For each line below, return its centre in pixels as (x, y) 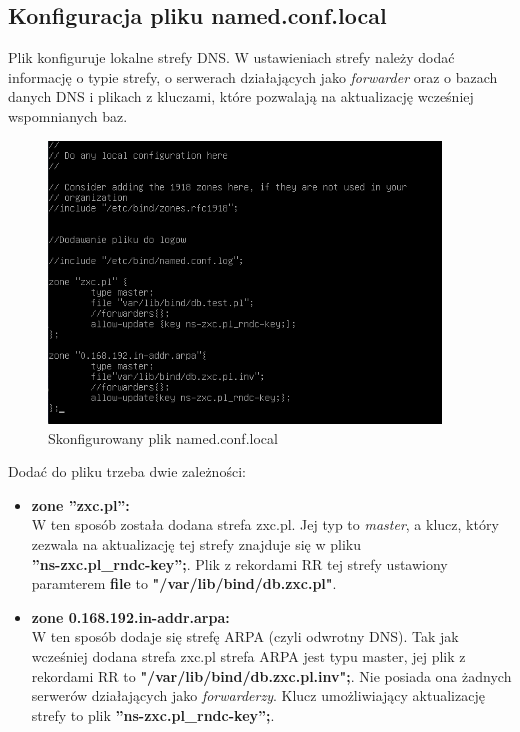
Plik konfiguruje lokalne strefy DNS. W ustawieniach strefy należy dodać (231, 57)
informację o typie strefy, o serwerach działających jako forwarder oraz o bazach (253, 76)
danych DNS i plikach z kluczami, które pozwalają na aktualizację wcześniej (241, 96)
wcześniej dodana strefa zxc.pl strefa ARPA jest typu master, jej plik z (248, 656)
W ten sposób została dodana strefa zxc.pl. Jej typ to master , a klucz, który (265, 524)
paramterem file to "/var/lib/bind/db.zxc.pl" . (184, 583)
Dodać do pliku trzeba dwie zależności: (127, 471)
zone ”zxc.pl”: (80, 504)
